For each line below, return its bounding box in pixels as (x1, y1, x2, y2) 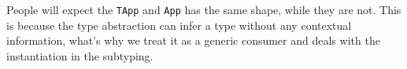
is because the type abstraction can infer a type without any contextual (6, 16, 352, 33)
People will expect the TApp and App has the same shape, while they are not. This (6, 2, 401, 17)
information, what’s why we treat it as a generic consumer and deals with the (6, 32, 380, 49)
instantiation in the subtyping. (6, 47, 154, 64)
